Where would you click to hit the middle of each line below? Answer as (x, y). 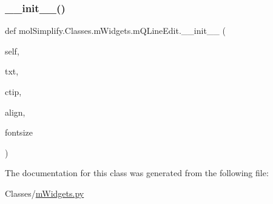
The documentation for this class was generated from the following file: (137, 173)
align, (15, 112)
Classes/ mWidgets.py (45, 193)
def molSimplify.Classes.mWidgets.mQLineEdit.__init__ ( (115, 31)
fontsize (19, 132)
